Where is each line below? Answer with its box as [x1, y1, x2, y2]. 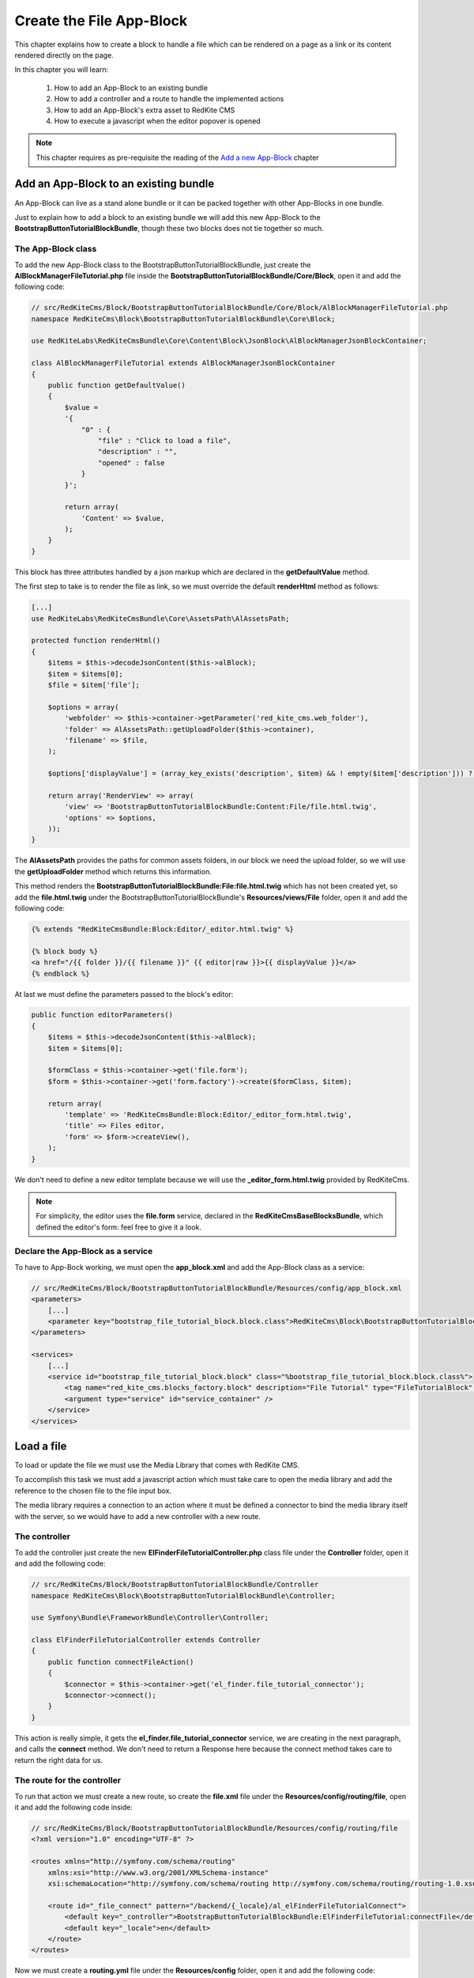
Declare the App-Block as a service [14, 1246, 153, 1257]
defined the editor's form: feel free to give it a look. [36, 1222, 201, 1232]
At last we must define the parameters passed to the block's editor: [14, 989, 234, 998]
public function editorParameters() [31, 1010, 174, 1020]
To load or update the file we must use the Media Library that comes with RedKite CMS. [14, 1461, 300, 1470]
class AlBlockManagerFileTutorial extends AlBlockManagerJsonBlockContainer [31, 358, 336, 368]
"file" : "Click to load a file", [97, 436, 232, 445]
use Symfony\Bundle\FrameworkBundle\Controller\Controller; [31, 1613, 269, 1622]
